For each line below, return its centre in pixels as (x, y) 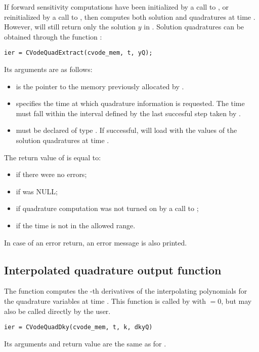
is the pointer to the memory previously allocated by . (100, 86)
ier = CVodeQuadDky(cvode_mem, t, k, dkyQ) (78, 327)
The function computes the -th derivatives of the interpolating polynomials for (126, 291)
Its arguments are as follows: (48, 69)
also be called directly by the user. (57, 311)
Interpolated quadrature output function (113, 270)
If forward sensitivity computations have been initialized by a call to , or (117, 7)
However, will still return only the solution (70, 27)
